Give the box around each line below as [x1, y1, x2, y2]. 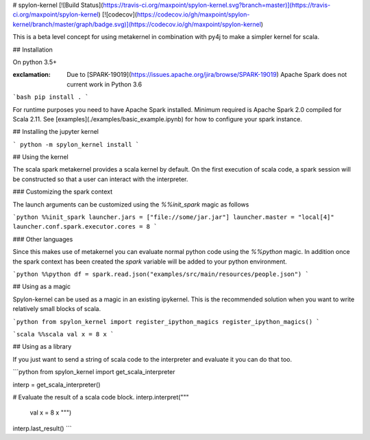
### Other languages [12, 235, 73, 243]
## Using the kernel [12, 153, 69, 161]
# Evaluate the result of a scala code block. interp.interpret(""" [12, 393, 189, 401]
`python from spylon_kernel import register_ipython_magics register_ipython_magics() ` [12, 318, 320, 325]
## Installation [12, 45, 53, 54]
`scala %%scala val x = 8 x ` [12, 330, 114, 338]
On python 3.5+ [12, 58, 58, 66]
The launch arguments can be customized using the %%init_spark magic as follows [12, 200, 249, 209]
